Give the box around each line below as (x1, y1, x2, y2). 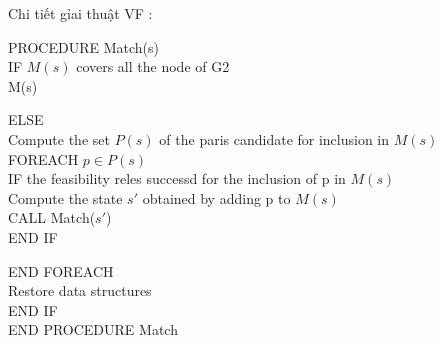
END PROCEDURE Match (8, 319, 178, 340)
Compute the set (8, 128, 110, 149)
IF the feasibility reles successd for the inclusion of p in (8, 168, 346, 189)
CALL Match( (8, 207, 96, 228)
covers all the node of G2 (76, 56, 230, 77)
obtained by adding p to (142, 187, 291, 208)
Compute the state (8, 187, 123, 208)
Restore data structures (8, 280, 152, 301)
